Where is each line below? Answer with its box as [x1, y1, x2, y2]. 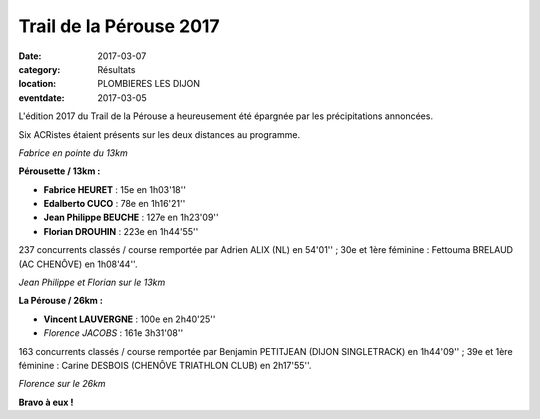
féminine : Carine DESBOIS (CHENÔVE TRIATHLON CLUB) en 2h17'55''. [18, 359, 312, 371]
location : [18, 78, 57, 90]
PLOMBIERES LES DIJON [97, 78, 200, 90]
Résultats [97, 63, 136, 75]
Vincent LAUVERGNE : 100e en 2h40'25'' [43, 313, 216, 325]
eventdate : [18, 91, 65, 104]
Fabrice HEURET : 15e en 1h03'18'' [43, 183, 187, 195]
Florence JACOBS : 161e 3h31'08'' [43, 327, 184, 339]
